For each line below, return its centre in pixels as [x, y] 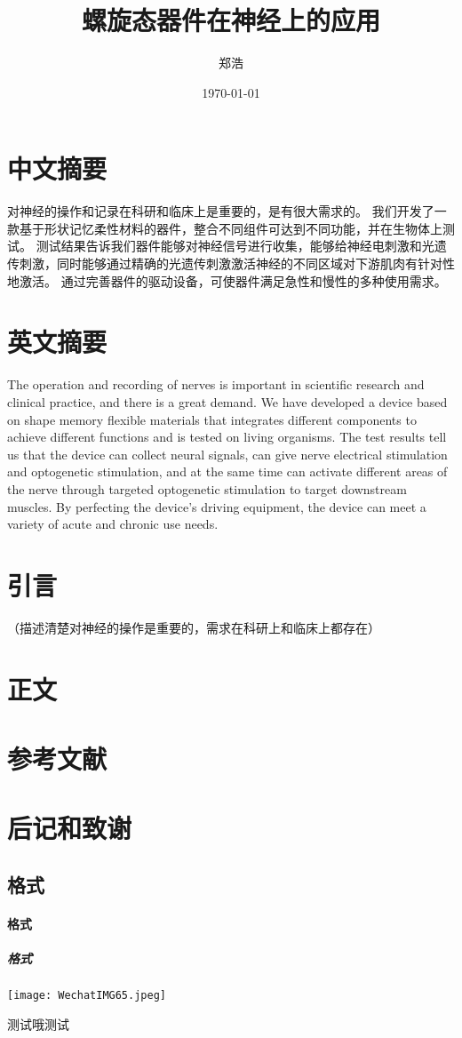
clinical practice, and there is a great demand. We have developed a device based [227, 401]
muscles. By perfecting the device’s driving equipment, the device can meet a [217, 506]
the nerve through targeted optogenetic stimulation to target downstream [207, 488]
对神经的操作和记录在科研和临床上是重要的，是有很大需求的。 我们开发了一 [227, 211]
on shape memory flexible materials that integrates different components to [212, 419]
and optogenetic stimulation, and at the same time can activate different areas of [227, 471]
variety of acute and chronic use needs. [113, 524]
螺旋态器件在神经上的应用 [231, 20]
